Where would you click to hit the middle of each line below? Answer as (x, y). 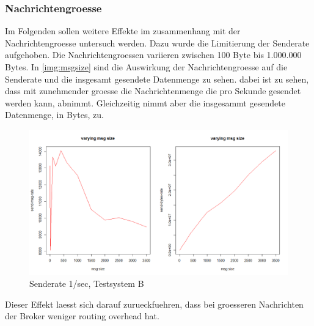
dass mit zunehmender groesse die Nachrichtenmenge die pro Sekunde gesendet (153, 91)
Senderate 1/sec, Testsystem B (87, 283)
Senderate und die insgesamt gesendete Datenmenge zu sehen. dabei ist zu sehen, (157, 79)
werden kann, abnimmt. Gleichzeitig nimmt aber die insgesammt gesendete (145, 102)
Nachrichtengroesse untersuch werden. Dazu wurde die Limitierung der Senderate (157, 43)
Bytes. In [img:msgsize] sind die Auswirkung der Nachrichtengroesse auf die (146, 67)
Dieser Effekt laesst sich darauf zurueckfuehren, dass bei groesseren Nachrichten (154, 304)
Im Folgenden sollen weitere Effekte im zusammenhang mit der (123, 31)
